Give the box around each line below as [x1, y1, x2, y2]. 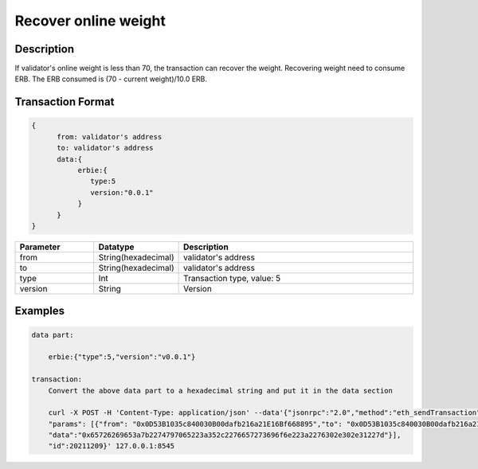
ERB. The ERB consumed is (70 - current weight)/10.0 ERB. [14, 74, 207, 84]
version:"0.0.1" [90, 188, 155, 197]
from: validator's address [57, 132, 163, 141]
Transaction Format [14, 96, 115, 109]
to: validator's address [57, 143, 155, 153]
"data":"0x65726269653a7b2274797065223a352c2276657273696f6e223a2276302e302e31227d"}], [48, 431, 402, 440]
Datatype [98, 241, 135, 252]
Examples [14, 304, 65, 318]
